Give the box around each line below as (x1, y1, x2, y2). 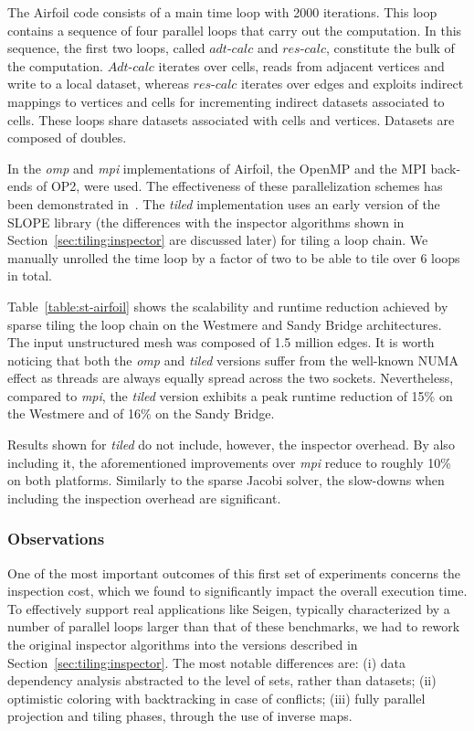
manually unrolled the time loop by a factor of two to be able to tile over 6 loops (7, 248, 460, 267)
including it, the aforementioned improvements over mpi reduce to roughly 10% (7, 452, 451, 471)
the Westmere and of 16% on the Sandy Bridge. (7, 404, 275, 423)
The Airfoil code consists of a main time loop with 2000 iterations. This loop (7, 3, 437, 21)
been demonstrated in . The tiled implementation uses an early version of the (7, 194, 440, 213)
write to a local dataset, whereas (7, 74, 189, 93)
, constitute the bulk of (326, 38, 455, 58)
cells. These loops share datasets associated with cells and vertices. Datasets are (7, 110, 455, 129)
